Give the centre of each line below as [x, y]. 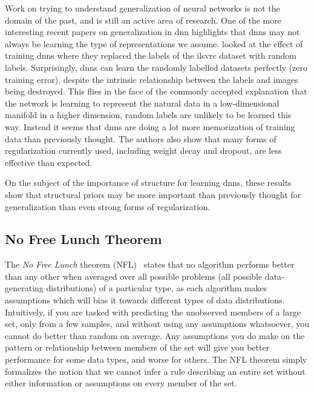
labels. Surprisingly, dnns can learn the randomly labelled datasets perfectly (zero [156, 67]
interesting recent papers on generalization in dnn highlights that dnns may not [152, 32]
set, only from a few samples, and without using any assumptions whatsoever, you [157, 324]
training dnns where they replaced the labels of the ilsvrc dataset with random [151, 55]
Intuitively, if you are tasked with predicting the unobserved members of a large [153, 312]
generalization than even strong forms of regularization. [108, 206]
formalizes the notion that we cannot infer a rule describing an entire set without [155, 371]
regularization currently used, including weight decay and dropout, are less [143, 150]
